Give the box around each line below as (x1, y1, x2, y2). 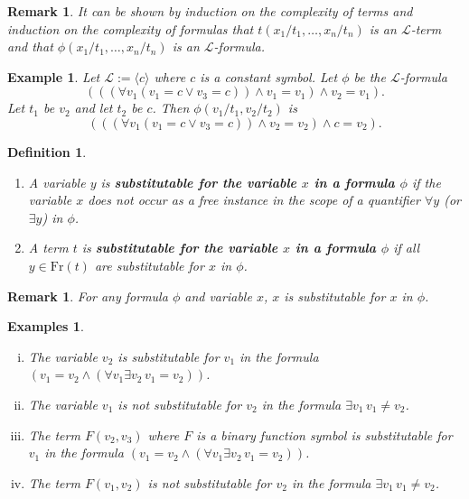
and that (7, 37, 53, 56)
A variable (28, 172, 86, 191)
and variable (184, 286, 252, 305)
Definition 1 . (7, 142, 87, 161)
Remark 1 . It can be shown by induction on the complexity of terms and (7, 2, 413, 20)
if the (411, 172, 441, 191)
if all (393, 238, 420, 257)
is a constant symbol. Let (200, 67, 338, 86)
